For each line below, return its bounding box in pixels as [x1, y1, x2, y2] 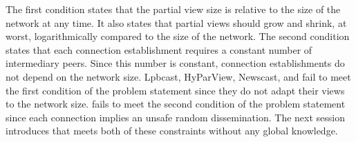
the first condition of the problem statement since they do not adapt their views [6, 83, 345, 97]
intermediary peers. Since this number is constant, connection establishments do [6, 56, 345, 70]
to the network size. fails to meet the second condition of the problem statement [6, 97, 346, 111]
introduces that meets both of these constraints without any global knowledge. [6, 123, 338, 138]
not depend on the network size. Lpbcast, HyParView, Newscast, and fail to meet [6, 69, 351, 83]
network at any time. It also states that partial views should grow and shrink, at [6, 15, 347, 30]
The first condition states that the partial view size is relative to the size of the [6, 2, 341, 16]
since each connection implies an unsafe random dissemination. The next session [6, 110, 346, 124]
